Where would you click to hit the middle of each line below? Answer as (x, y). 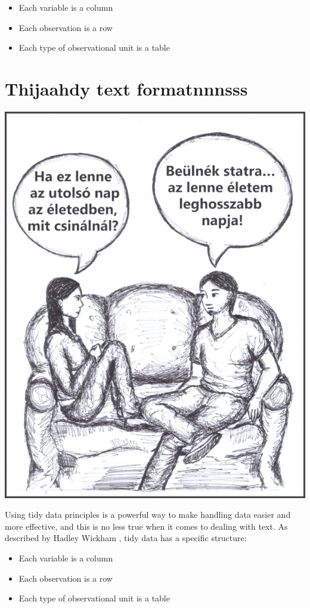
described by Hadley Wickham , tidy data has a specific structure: (126, 538)
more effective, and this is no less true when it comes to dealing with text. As (146, 526)
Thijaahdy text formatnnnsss (126, 88)
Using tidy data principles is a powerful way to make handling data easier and (148, 515)
